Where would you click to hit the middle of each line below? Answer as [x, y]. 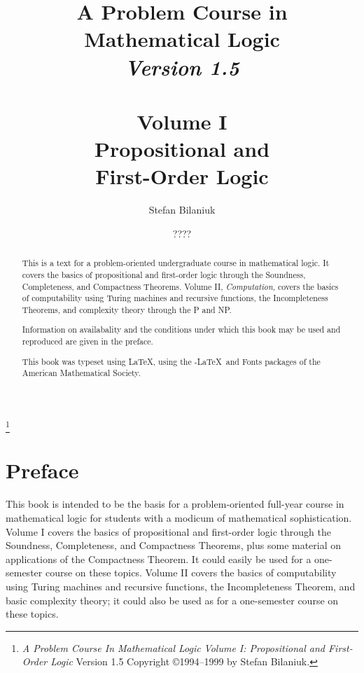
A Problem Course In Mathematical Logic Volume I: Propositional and [173, 647]
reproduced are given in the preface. [87, 341]
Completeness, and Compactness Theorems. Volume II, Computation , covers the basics [180, 286]
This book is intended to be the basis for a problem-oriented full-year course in [175, 504]
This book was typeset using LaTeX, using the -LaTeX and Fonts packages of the [171, 361]
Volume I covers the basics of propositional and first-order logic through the [168, 531]
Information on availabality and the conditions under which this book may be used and [181, 329]
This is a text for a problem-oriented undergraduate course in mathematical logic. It [176, 263]
